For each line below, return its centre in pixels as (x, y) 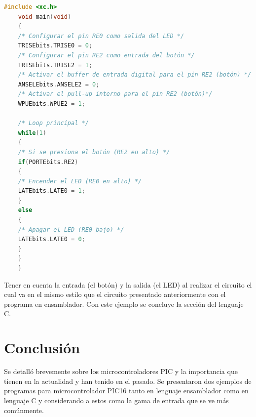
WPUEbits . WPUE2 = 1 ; (52, 104)
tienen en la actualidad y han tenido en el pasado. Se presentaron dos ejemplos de (128, 381)
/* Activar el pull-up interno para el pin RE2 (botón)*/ (115, 94)
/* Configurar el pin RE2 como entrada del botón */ (106, 55)
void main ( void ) (45, 17)
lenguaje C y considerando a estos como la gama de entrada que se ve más (116, 400)
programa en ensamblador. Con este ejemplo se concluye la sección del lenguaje (124, 304)
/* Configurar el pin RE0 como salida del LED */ (101, 36)
